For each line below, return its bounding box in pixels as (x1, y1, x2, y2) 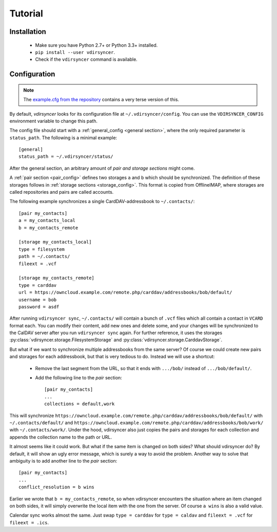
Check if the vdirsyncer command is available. (35, 57, 138, 63)
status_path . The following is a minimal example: (9, 134, 117, 141)
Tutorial (9, 8, 44, 19)
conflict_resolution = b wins (18, 484, 95, 490)
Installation (9, 27, 46, 36)
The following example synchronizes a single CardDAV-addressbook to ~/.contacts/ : (9, 198, 195, 205)
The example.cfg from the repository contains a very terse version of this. (23, 97, 180, 103)
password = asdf (18, 304, 60, 309)
